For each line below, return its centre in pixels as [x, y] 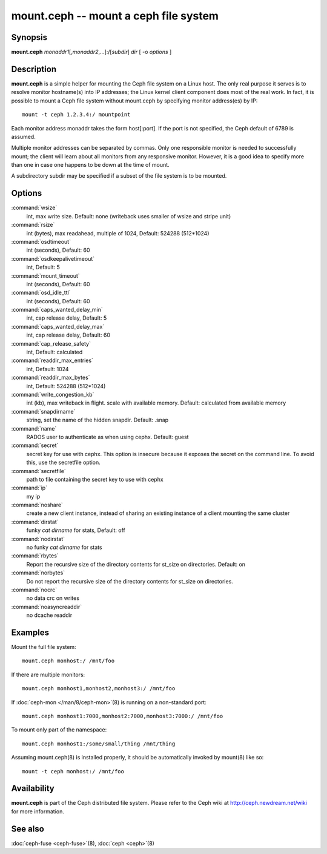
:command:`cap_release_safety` [51, 343]
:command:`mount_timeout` [45, 275]
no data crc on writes [53, 598]
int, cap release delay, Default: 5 [67, 318]
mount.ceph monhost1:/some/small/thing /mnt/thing [99, 744]
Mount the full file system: [44, 647]
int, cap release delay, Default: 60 [68, 335]
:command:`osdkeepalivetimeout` [53, 258]
